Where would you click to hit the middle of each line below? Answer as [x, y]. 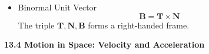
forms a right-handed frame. [139, 25]
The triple [36, 25]
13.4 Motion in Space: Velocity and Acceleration [104, 44]
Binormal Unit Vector [57, 7]
